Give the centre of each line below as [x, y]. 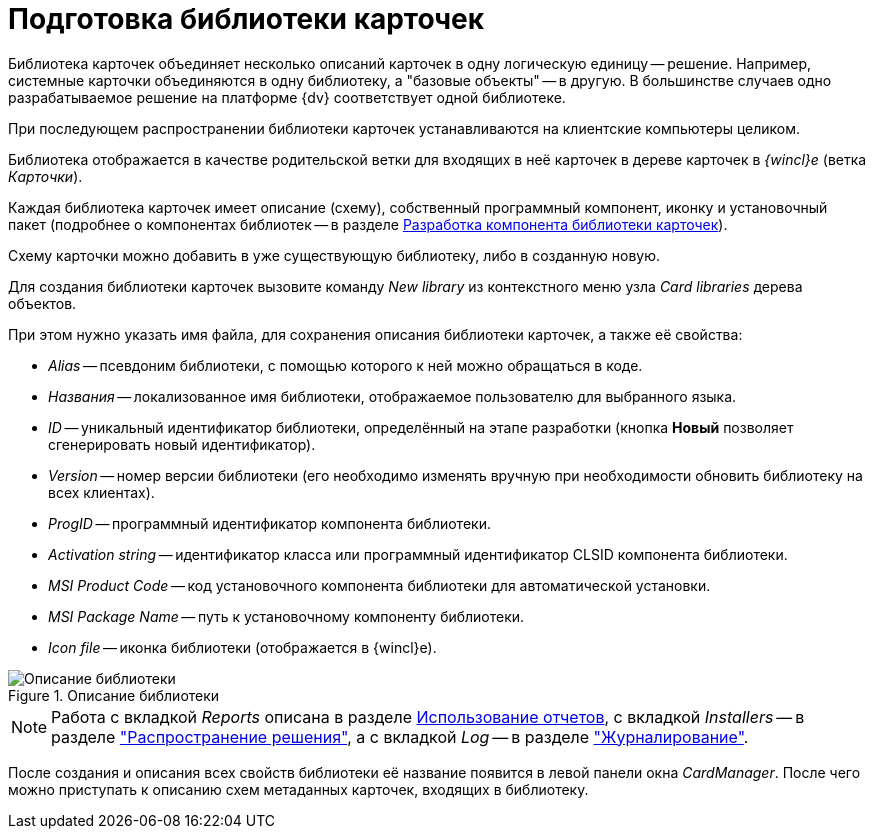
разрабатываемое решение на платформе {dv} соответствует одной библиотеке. [287, 97]
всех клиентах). [101, 492]
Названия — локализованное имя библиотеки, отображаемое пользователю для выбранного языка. [392, 396]
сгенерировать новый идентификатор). [182, 444]
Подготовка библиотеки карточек [246, 19]
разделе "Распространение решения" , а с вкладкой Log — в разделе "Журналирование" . [400, 736]
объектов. [42, 303]
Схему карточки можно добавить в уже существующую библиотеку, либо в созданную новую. [334, 255]
